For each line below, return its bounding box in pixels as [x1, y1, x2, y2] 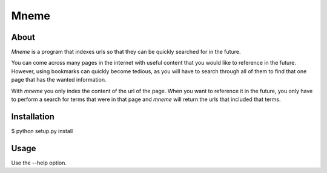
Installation [11, 111, 54, 122]
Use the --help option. [11, 159, 67, 166]
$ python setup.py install [11, 127, 73, 134]
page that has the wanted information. [11, 76, 107, 83]
